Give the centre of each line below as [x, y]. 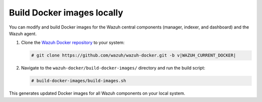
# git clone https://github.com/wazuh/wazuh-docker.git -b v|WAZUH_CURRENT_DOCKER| [134, 55]
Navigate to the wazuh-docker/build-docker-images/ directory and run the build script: [113, 68]
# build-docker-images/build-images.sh [79, 81]
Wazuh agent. [23, 33]
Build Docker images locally [66, 13]
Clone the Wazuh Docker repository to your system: [73, 43]
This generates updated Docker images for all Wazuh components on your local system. [97, 93]
